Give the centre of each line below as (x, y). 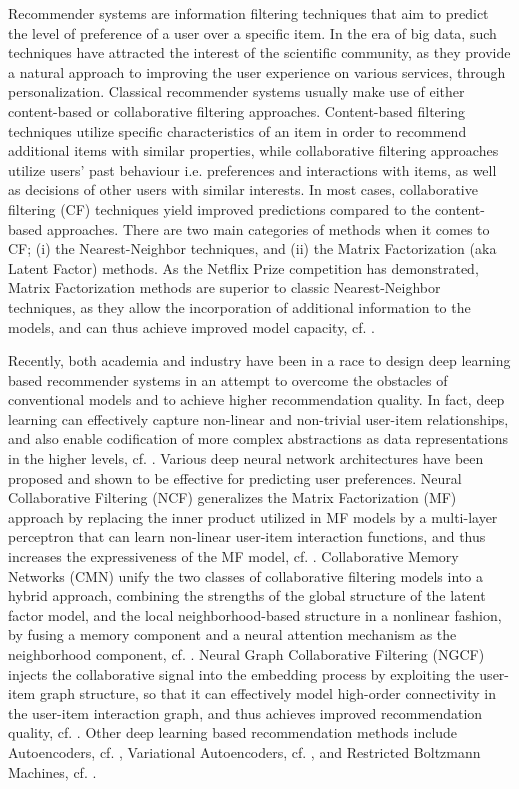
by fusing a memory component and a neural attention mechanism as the (232, 634)
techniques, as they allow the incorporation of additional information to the (239, 306)
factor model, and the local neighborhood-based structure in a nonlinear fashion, (255, 614)
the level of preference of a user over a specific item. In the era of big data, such (252, 32)
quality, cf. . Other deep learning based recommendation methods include (233, 732)
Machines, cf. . (52, 771)
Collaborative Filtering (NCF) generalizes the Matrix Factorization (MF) (232, 497)
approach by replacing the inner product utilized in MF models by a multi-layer (253, 516)
